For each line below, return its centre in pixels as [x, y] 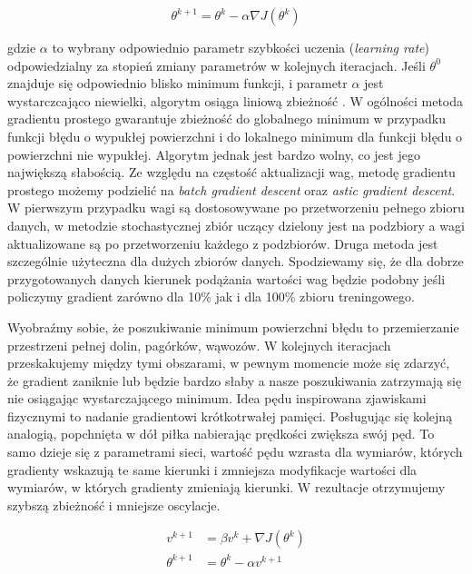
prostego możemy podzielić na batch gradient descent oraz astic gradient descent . [231, 189]
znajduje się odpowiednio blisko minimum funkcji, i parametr [177, 83]
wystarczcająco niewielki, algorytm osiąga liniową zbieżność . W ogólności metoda [236, 100]
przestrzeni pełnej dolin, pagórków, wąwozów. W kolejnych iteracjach [199, 345]
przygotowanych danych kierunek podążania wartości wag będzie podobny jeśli [226, 278]
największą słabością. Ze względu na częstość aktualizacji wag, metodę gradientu [231, 172]
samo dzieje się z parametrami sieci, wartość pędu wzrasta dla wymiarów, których [235, 452]
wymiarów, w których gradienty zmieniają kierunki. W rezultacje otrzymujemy [226, 487]
